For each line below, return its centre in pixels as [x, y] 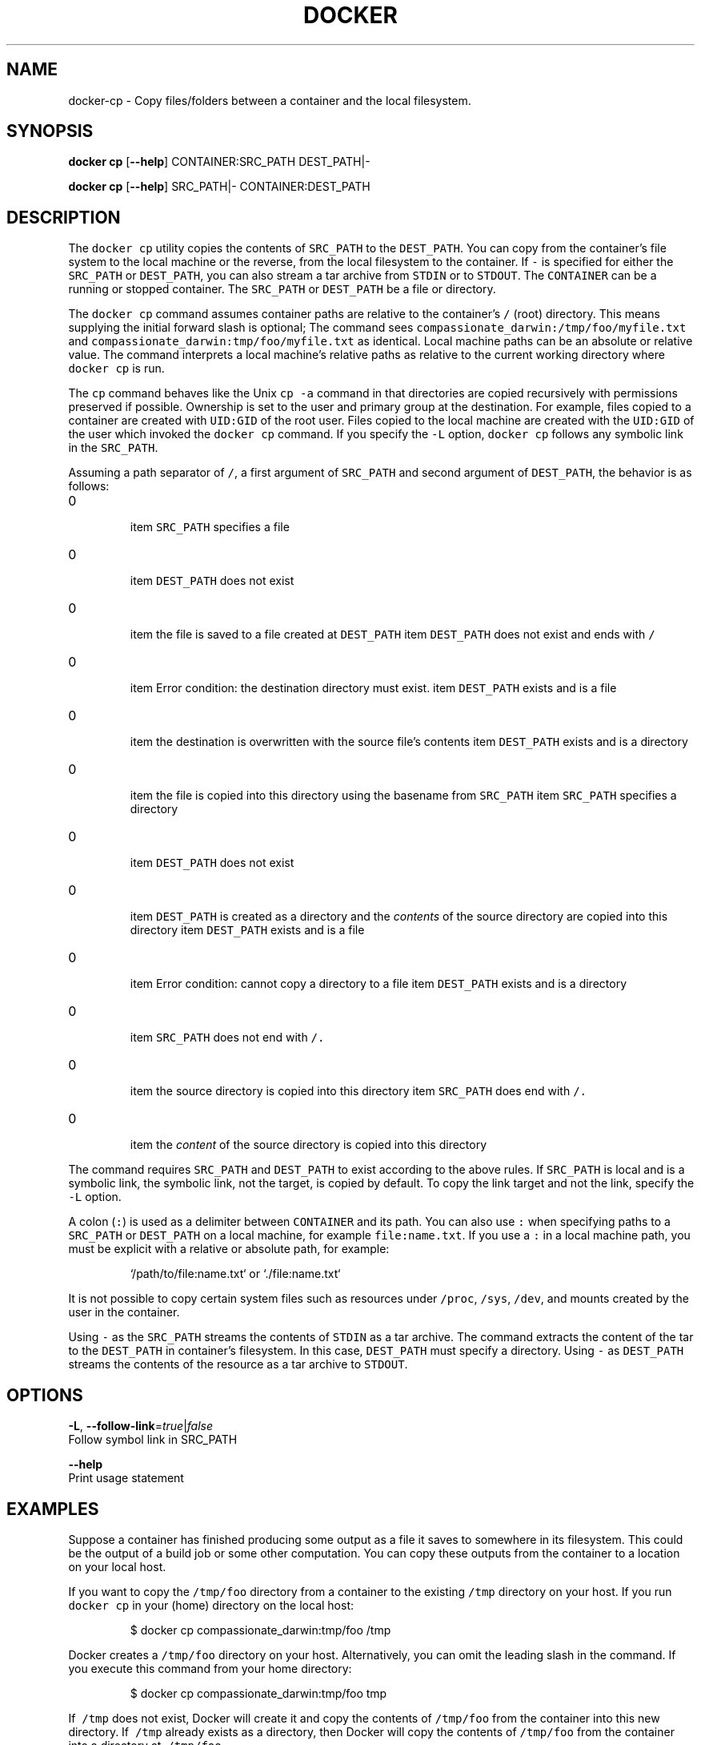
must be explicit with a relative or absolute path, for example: [229, 1249]
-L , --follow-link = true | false [141, 1426]
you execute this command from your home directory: [210, 1668]
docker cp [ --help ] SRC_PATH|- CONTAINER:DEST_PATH [219, 187]
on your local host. [117, 1566]
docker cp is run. [116, 369]
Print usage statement [126, 1478]
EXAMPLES [53, 1509]
